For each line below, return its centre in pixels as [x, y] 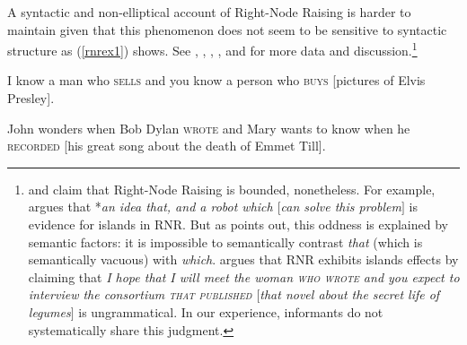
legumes [49, 311]
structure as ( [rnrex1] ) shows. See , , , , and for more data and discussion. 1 [212, 49]
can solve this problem [341, 207]
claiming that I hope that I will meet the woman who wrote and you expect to [244, 276]
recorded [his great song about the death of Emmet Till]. [167, 146]
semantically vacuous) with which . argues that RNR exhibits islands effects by [243, 259]
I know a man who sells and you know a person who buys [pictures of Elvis [216, 80]
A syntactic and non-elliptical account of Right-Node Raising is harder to [209, 12]
